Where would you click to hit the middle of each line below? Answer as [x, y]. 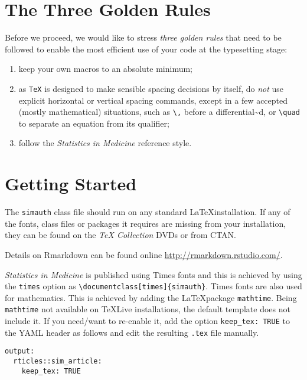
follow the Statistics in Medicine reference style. [105, 143]
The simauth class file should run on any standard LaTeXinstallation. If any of [148, 212]
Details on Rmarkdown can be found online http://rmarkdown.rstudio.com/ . [144, 254]
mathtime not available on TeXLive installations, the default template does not [148, 309]
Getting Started [71, 184]
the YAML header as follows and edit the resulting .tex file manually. [132, 332]
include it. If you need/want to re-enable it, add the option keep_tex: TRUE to [147, 321]
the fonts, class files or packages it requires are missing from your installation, [146, 223]
